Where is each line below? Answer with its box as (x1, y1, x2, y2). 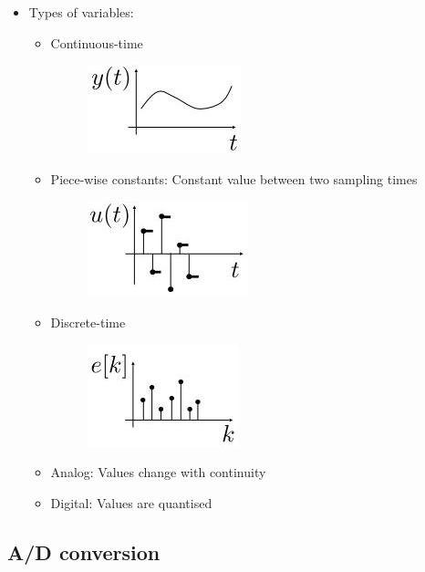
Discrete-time (50, 312, 126, 331)
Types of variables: (28, 3, 134, 21)
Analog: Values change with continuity (50, 463, 266, 482)
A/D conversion (7, 537, 161, 566)
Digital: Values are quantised (50, 493, 212, 512)
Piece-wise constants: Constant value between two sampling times (50, 169, 418, 188)
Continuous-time (50, 33, 143, 52)
